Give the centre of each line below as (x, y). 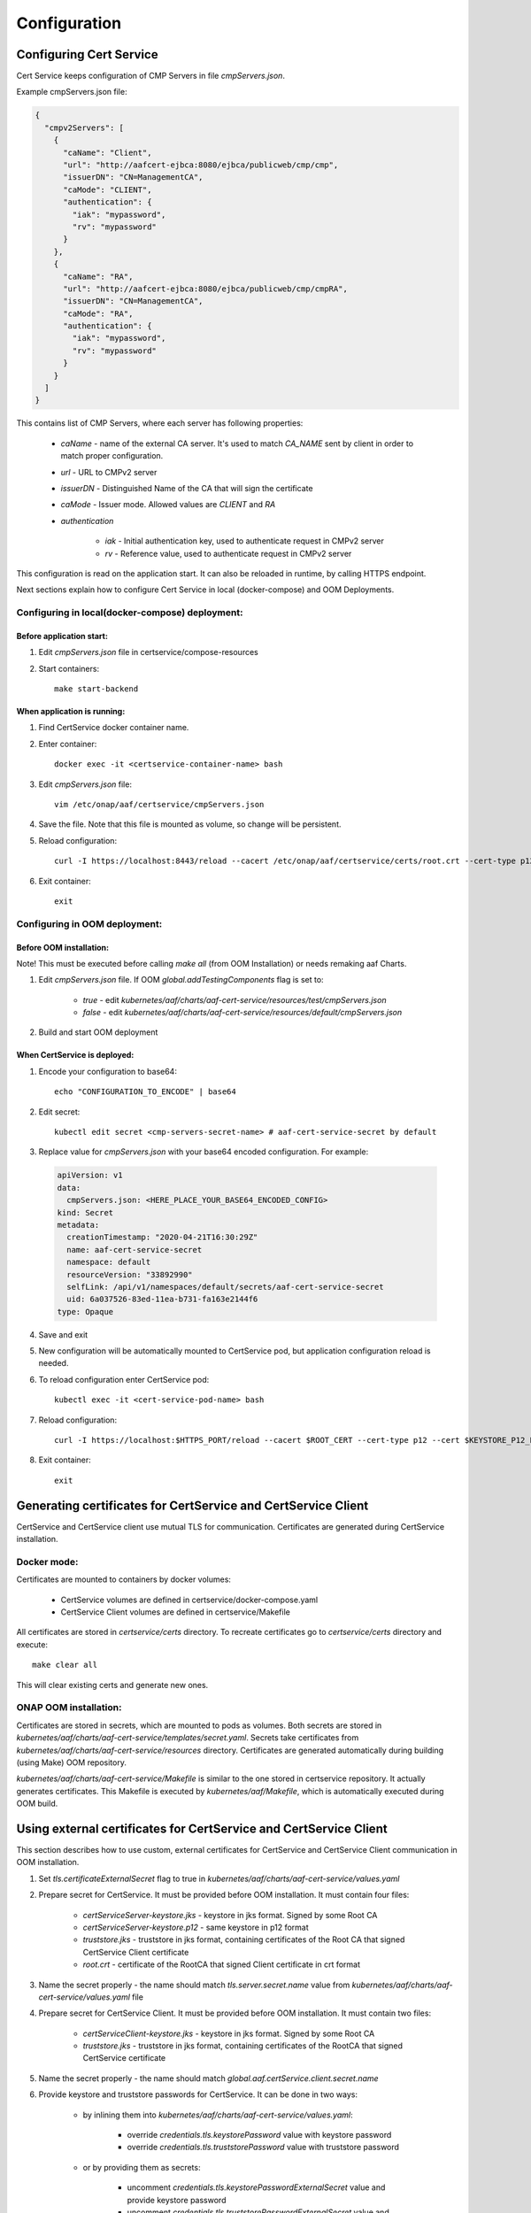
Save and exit (63, 1334)
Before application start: (62, 636)
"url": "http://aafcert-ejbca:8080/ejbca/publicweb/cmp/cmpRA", (206, 289)
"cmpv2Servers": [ (84, 127)
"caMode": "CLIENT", (108, 189)
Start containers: (69, 668)
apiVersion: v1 (90, 1176)
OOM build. (37, 1804)
